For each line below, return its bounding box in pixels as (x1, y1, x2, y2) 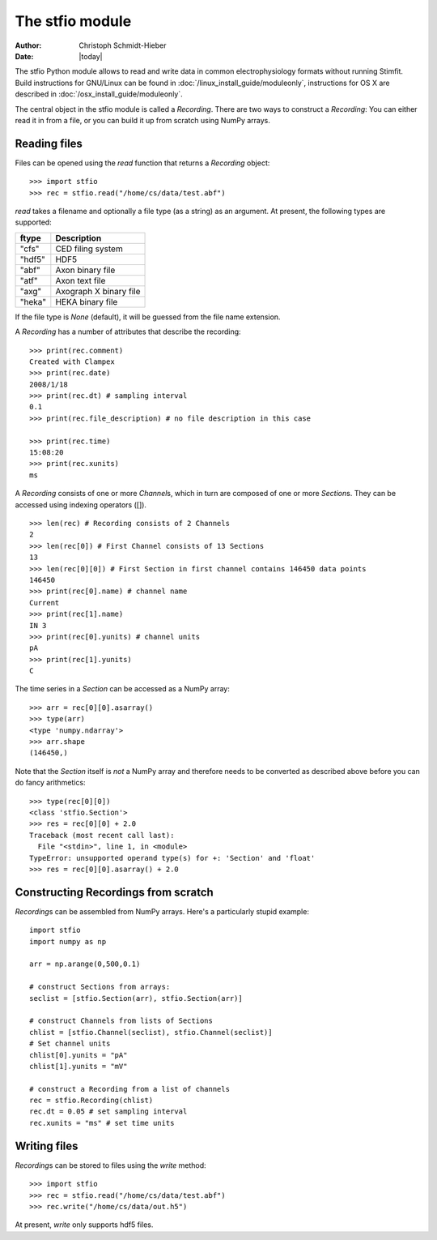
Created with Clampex (29, 357, 115, 366)
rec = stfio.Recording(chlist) (29, 1096, 154, 1105)
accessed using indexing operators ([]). (15, 499, 147, 510)
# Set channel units (29, 1039, 111, 1049)
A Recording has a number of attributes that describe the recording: (15, 327, 242, 336)
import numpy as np (29, 937, 107, 946)
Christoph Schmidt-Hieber (78, 41, 167, 50)
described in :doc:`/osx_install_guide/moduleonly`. (15, 89, 184, 99)
